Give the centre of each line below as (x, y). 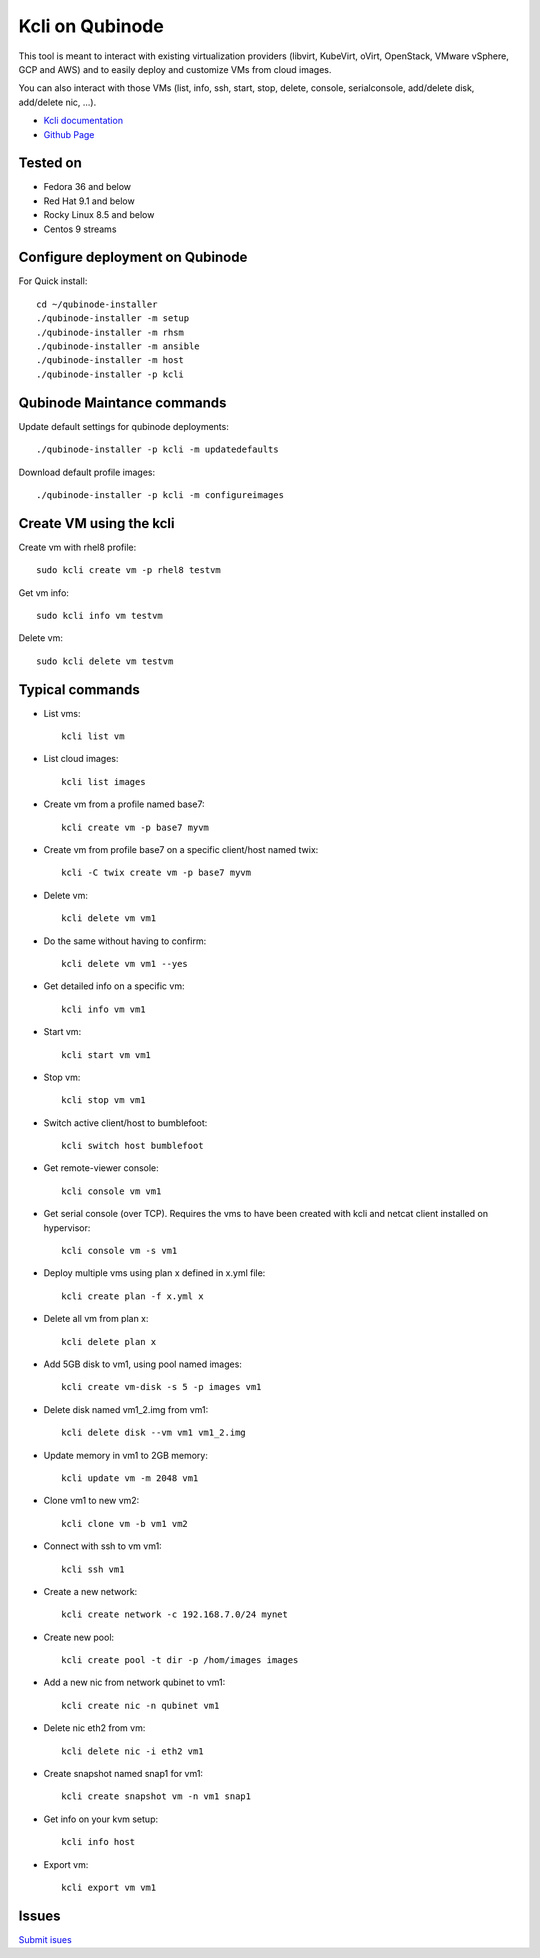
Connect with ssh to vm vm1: (102, 1546)
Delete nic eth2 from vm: (94, 1728)
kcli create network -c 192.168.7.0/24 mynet (175, 1614)
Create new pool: (79, 1637)
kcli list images (103, 781)
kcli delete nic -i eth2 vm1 (132, 1751)
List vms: (62, 713)
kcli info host (98, 1842)
